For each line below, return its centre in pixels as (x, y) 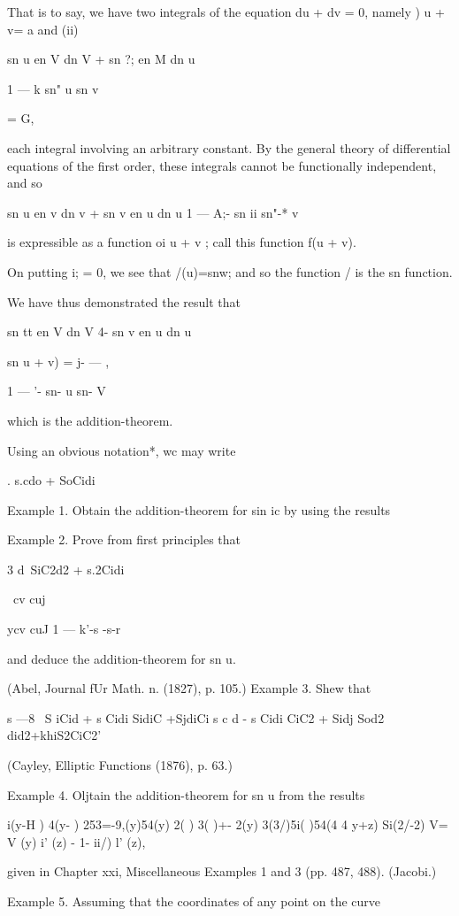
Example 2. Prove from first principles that (124, 539)
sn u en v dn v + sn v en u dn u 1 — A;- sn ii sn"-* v (153, 212)
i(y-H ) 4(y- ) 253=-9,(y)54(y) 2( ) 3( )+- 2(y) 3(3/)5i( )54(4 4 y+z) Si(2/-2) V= (228, 824)
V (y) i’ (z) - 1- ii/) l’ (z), (76, 841)
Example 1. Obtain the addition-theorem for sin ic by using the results (199, 509)
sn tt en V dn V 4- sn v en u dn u (99, 331)
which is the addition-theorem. (90, 420)
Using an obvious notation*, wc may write (122, 450)
